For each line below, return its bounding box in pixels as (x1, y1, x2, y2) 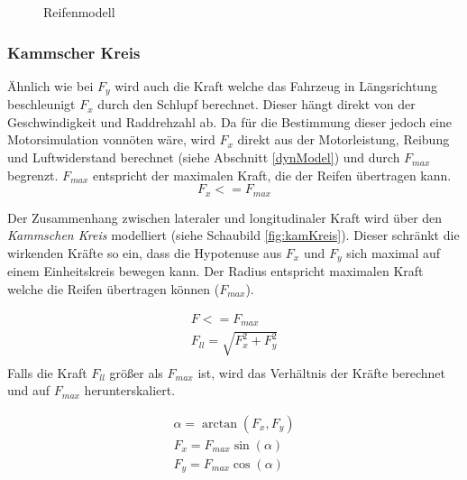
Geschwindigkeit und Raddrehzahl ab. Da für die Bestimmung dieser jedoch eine (7, 112, 452, 131)
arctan (201, 417, 237, 430)
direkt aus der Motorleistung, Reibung (237, 130, 450, 149)
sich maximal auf (346, 243, 441, 262)
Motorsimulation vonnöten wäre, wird (7, 130, 215, 149)
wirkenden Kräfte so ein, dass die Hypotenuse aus (7, 243, 282, 262)
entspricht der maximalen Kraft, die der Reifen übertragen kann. (92, 165, 452, 184)
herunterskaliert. (84, 381, 176, 400)
